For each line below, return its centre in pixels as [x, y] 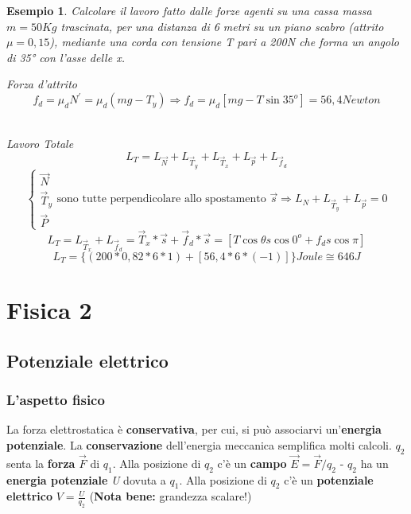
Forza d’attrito [42, 84]
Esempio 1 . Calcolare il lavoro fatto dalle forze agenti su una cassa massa [189, 10]
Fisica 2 [49, 310]
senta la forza [41, 463]
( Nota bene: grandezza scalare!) [171, 496]
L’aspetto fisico [56, 399]
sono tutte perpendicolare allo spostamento [161, 199]
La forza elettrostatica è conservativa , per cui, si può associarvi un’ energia [194, 429]
